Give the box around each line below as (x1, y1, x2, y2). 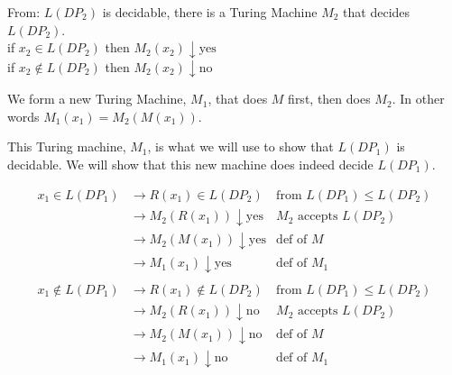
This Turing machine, (7, 137, 126, 156)
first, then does (288, 89, 371, 108)
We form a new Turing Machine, (7, 89, 187, 108)
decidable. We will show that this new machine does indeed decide (7, 154, 374, 173)
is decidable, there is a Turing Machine (102, 3, 318, 21)
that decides (343, 3, 410, 21)
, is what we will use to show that (147, 137, 334, 156)
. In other (392, 89, 445, 108)
